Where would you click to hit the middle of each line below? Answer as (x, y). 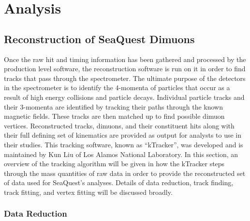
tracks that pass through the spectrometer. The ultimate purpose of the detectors (125, 78)
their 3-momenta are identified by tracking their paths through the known (113, 106)
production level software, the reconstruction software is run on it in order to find (125, 69)
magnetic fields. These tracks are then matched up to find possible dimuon (114, 116)
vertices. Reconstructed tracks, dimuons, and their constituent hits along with (119, 125)
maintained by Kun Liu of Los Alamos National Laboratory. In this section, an (121, 154)
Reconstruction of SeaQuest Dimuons (99, 39)
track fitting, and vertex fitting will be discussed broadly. (88, 192)
